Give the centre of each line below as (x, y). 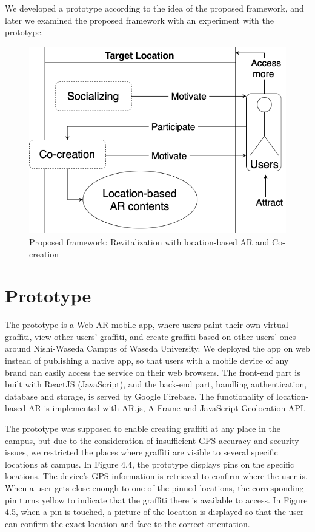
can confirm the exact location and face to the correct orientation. (128, 523)
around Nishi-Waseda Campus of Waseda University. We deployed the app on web (157, 348)
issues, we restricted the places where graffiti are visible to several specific (141, 452)
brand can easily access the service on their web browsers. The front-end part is (153, 372)
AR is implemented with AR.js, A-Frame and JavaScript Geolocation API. (167, 408)
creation (44, 254)
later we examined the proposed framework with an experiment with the (139, 20)
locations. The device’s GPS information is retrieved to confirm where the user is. (156, 476)
